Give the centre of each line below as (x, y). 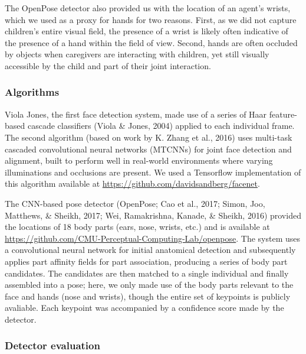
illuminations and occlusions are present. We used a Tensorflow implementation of (153, 172)
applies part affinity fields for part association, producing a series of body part (146, 261)
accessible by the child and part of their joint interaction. (108, 65)
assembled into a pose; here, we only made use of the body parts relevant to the (149, 285)
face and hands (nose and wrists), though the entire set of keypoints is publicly (148, 296)
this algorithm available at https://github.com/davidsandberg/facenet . (132, 184)
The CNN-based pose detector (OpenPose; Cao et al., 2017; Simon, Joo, (135, 203)
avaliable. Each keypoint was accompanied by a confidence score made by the (144, 308)
